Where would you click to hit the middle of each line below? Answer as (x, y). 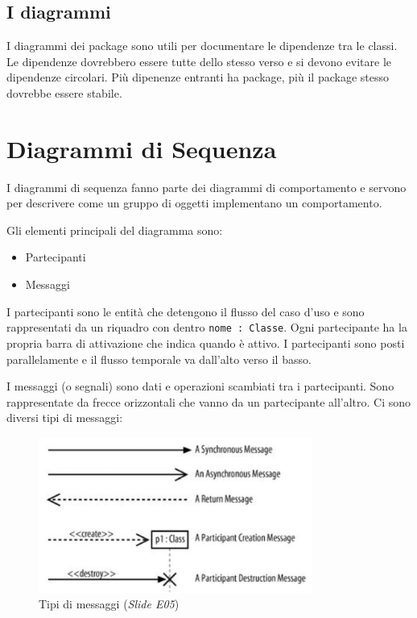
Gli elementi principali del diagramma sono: (115, 230)
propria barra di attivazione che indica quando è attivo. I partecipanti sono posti (206, 342)
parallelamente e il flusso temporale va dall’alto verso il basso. (159, 359)
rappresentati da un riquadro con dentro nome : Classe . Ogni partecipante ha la (207, 327)
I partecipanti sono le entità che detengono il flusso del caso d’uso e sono (186, 311)
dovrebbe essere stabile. (64, 92)
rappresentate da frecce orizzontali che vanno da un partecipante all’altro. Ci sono (209, 401)
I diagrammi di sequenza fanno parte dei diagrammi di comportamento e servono (206, 187)
